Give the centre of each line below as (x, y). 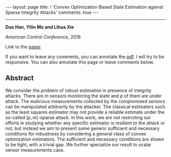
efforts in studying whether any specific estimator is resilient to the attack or (85, 123)
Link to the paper (23, 47)
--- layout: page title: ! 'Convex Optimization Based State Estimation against (84, 7)
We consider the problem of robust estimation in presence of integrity (78, 90)
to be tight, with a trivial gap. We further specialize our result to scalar (78, 144)
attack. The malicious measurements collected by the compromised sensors (85, 101)
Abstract (20, 78)
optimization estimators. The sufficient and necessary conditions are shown (85, 139)
